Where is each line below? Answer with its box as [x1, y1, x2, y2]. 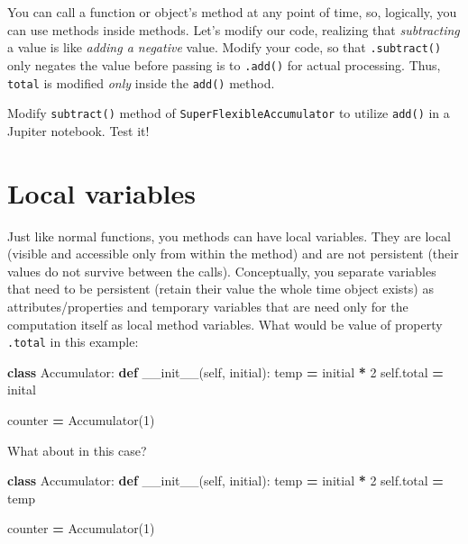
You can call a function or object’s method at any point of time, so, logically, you [7, 3, 457, 21]
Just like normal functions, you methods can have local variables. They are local [7, 226, 451, 245]
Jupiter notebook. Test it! [7, 121, 150, 140]
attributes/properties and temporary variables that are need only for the [7, 296, 408, 315]
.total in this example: [7, 332, 139, 351]
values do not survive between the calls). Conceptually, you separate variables [7, 261, 436, 280]
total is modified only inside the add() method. [7, 73, 275, 92]
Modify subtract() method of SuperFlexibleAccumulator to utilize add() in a [7, 104, 450, 122]
